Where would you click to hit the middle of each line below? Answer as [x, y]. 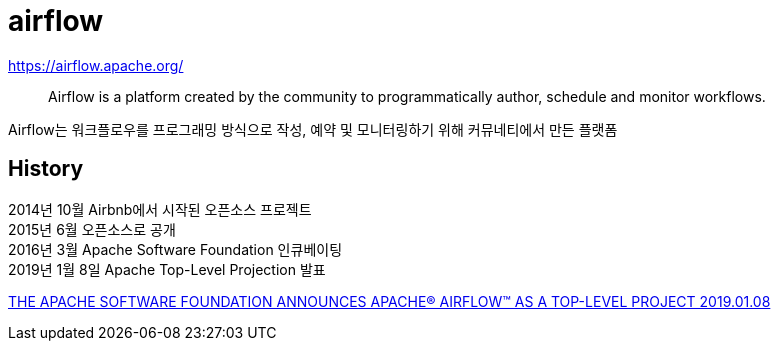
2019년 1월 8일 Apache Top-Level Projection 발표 [167, 269]
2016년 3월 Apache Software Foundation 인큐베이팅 [175, 249]
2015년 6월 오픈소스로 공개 [92, 229]
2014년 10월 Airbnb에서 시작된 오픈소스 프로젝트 [160, 209]
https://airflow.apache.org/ [96, 65]
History [46, 169]
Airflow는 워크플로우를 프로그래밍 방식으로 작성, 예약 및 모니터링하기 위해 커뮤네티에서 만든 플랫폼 [313, 129]
